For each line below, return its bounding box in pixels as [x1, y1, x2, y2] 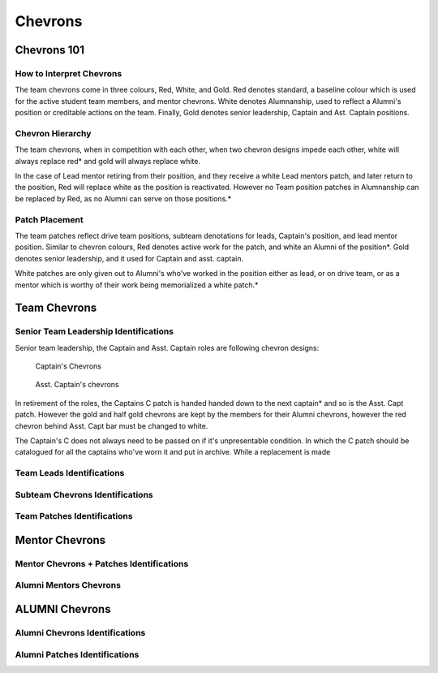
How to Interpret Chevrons [15, 67, 122, 79]
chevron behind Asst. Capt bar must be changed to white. [15, 421, 208, 430]
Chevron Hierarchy [15, 127, 92, 139]
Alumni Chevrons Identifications [15, 628, 146, 638]
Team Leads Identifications [15, 468, 125, 479]
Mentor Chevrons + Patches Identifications [15, 558, 189, 569]
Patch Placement [15, 214, 84, 225]
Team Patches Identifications [15, 511, 133, 522]
